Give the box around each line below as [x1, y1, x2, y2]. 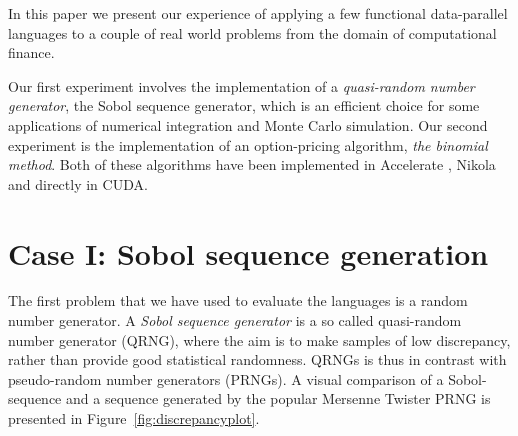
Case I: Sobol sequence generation [8, 232, 489, 273]
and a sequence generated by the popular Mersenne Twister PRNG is [66, 388, 491, 409]
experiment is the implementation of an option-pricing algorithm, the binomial [8, 134, 488, 155]
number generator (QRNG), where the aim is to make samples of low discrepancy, [8, 329, 511, 350]
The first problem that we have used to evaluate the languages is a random [8, 290, 468, 311]
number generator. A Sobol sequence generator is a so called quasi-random [8, 310, 462, 331]
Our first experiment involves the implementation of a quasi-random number [8, 75, 475, 96]
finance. [8, 42, 55, 63]
